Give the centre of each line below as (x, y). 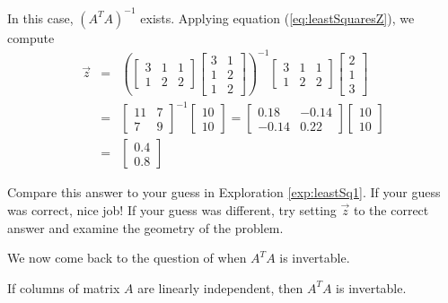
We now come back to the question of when (127, 258)
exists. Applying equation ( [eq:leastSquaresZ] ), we (277, 17)
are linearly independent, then (220, 287)
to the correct (391, 209)
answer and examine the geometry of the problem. (145, 227)
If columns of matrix (64, 287)
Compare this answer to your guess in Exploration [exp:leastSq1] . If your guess (224, 192)
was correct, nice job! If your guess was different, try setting (172, 209)
